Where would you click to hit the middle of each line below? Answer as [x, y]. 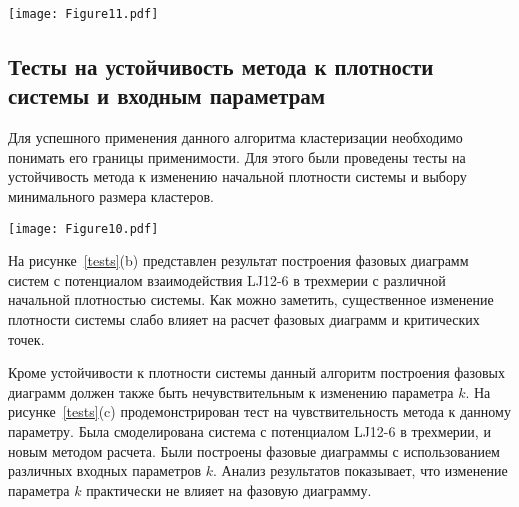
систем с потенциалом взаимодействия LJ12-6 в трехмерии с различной [227, 279]
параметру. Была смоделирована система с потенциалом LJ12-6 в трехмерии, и [249, 431]
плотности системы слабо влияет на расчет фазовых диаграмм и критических [244, 319]
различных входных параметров [105, 470]
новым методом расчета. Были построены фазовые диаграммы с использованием [254, 450]
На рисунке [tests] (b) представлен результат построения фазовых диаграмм [238, 260]
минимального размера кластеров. [111, 196]
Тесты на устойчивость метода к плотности [221, 66]
